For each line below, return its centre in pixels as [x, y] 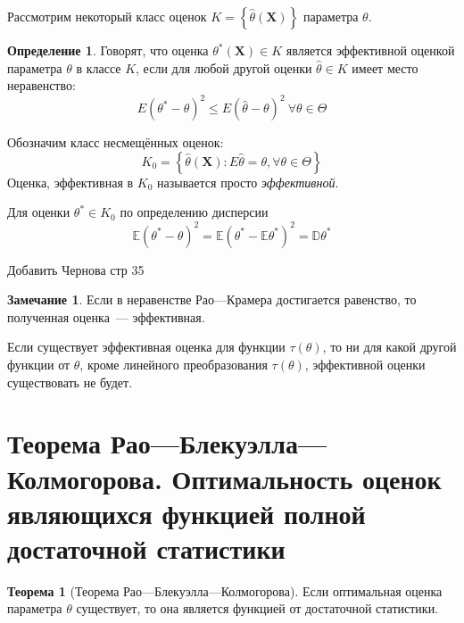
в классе [99, 67]
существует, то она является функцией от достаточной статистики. [257, 608]
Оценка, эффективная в [70, 182]
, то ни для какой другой [389, 347]
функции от [39, 364]
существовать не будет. [70, 382]
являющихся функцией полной [186, 513]
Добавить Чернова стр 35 [76, 269]
